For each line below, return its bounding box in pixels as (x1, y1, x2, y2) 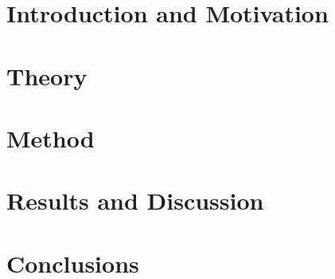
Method (6, 121, 95, 154)
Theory (6, 59, 88, 92)
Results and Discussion (6, 184, 264, 217)
